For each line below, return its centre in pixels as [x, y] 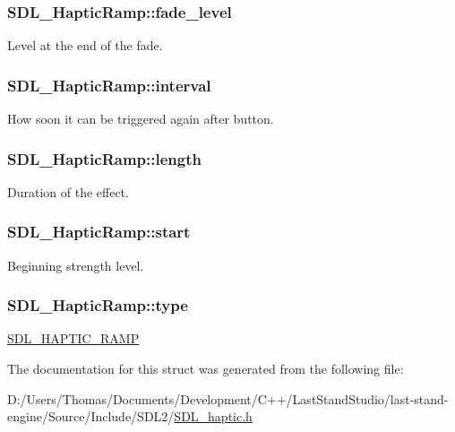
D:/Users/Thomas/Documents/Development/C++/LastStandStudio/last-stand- [228, 398]
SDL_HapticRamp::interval [109, 85]
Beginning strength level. [76, 265]
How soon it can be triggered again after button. [141, 119]
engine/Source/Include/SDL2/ [91, 416]
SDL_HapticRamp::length [104, 158]
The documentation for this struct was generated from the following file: [206, 369]
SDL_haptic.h [213, 416]
